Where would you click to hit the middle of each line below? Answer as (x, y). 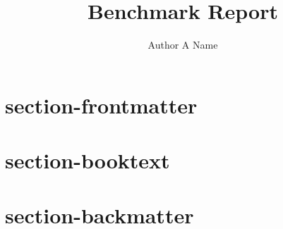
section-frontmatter (101, 105)
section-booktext (88, 160)
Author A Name (183, 45)
